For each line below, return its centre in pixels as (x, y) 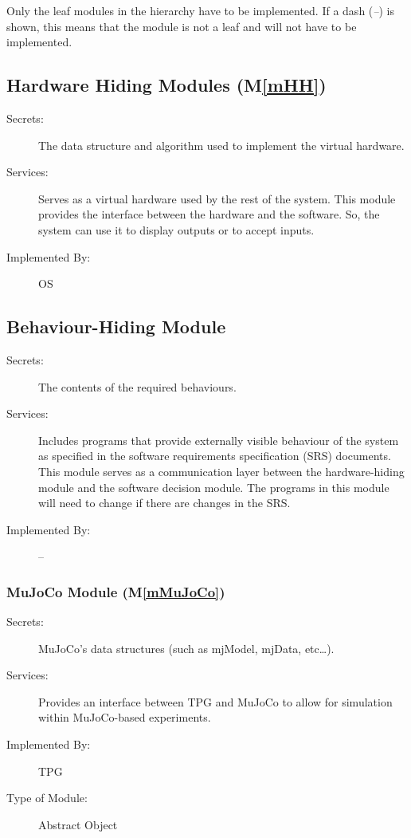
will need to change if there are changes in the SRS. (164, 503)
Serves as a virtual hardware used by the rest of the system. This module (217, 198)
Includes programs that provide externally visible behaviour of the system (219, 440)
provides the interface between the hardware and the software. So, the (209, 214)
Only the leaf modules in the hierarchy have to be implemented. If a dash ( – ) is (200, 10)
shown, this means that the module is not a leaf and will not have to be (182, 26)
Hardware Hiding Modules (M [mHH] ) (166, 85)
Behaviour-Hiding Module (116, 327)
